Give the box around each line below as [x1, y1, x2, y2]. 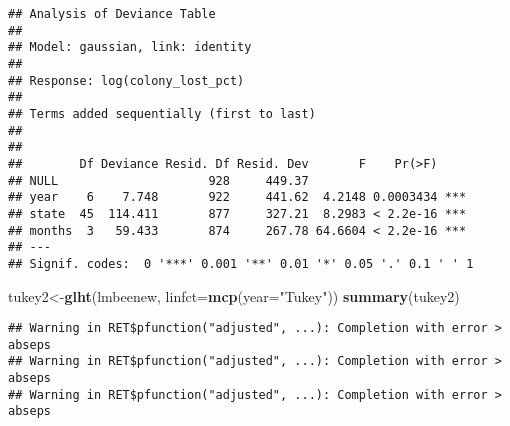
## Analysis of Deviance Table [8, 7, 216, 21]
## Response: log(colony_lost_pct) [8, 73, 245, 88]
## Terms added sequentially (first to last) [8, 106, 316, 121]
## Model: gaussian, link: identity [8, 40, 252, 55]
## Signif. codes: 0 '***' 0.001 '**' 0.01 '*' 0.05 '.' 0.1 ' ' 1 [8, 256, 474, 271]
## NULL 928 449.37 [8, 173, 309, 188]
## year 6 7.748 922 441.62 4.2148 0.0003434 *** [8, 190, 467, 205]
